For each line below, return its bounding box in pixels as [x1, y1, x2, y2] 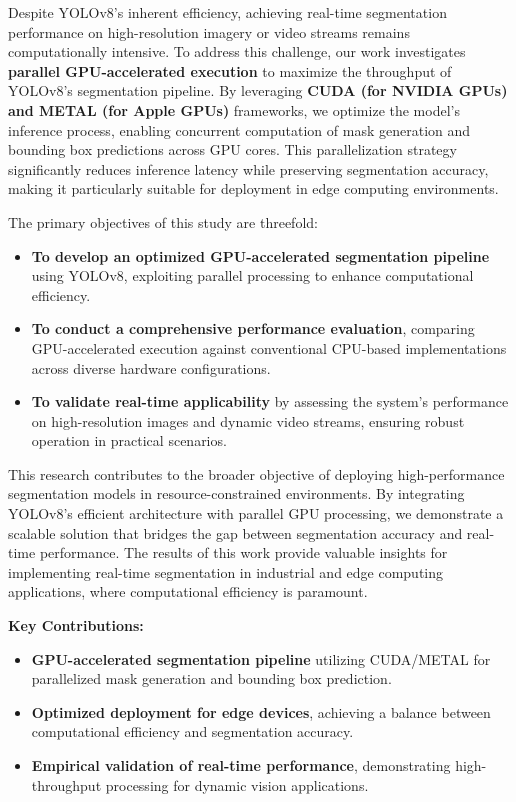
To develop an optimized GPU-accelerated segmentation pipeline [31, 245, 490, 266]
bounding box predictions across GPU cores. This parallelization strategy [8, 139, 457, 160]
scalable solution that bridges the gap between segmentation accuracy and [8, 522, 463, 543]
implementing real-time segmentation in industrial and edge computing [8, 561, 444, 582]
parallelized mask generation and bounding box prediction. [31, 668, 392, 689]
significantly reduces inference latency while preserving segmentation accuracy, [8, 158, 489, 179]
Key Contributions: [8, 615, 144, 636]
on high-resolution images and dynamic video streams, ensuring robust [31, 410, 465, 431]
